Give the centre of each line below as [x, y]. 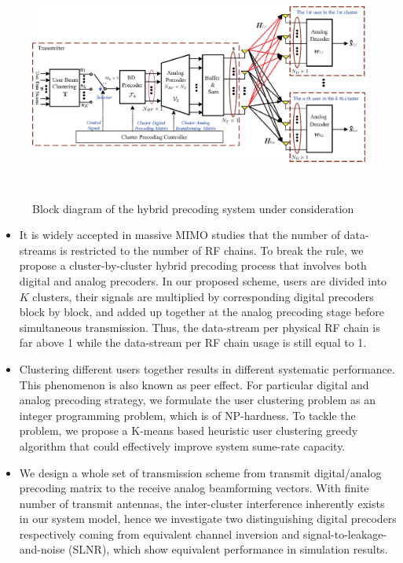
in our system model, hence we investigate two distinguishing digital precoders [208, 519]
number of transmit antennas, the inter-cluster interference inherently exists [202, 503]
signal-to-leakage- [345, 534]
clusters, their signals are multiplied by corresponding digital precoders [203, 296]
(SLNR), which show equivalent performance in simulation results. [228, 549]
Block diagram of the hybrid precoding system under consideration [193, 208]
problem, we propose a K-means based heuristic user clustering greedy [189, 431]
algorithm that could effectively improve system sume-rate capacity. [182, 445]
